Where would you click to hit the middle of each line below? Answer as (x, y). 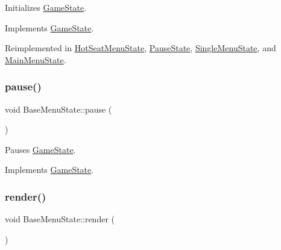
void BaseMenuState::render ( (60, 219)
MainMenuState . (36, 59)
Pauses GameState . (40, 149)
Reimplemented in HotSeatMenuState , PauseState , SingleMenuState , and (140, 48)
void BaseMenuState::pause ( (58, 109)
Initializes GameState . (46, 7)
